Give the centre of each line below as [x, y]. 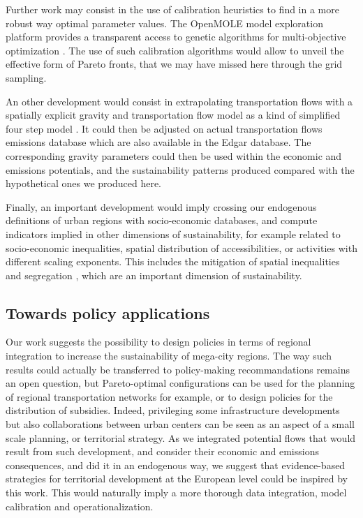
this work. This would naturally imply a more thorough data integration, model [176, 493]
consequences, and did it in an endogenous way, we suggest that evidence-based [176, 465]
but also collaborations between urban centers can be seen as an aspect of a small [180, 424]
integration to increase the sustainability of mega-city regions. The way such [169, 356]
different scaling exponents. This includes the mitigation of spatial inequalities [173, 261]
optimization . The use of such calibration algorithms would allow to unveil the [175, 50]
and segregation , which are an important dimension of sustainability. [154, 275]
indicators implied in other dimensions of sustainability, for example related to [173, 234]
